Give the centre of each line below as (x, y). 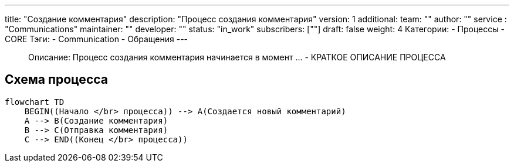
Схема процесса (56, 80)
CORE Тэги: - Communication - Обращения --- (97, 39)
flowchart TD (35, 102)
